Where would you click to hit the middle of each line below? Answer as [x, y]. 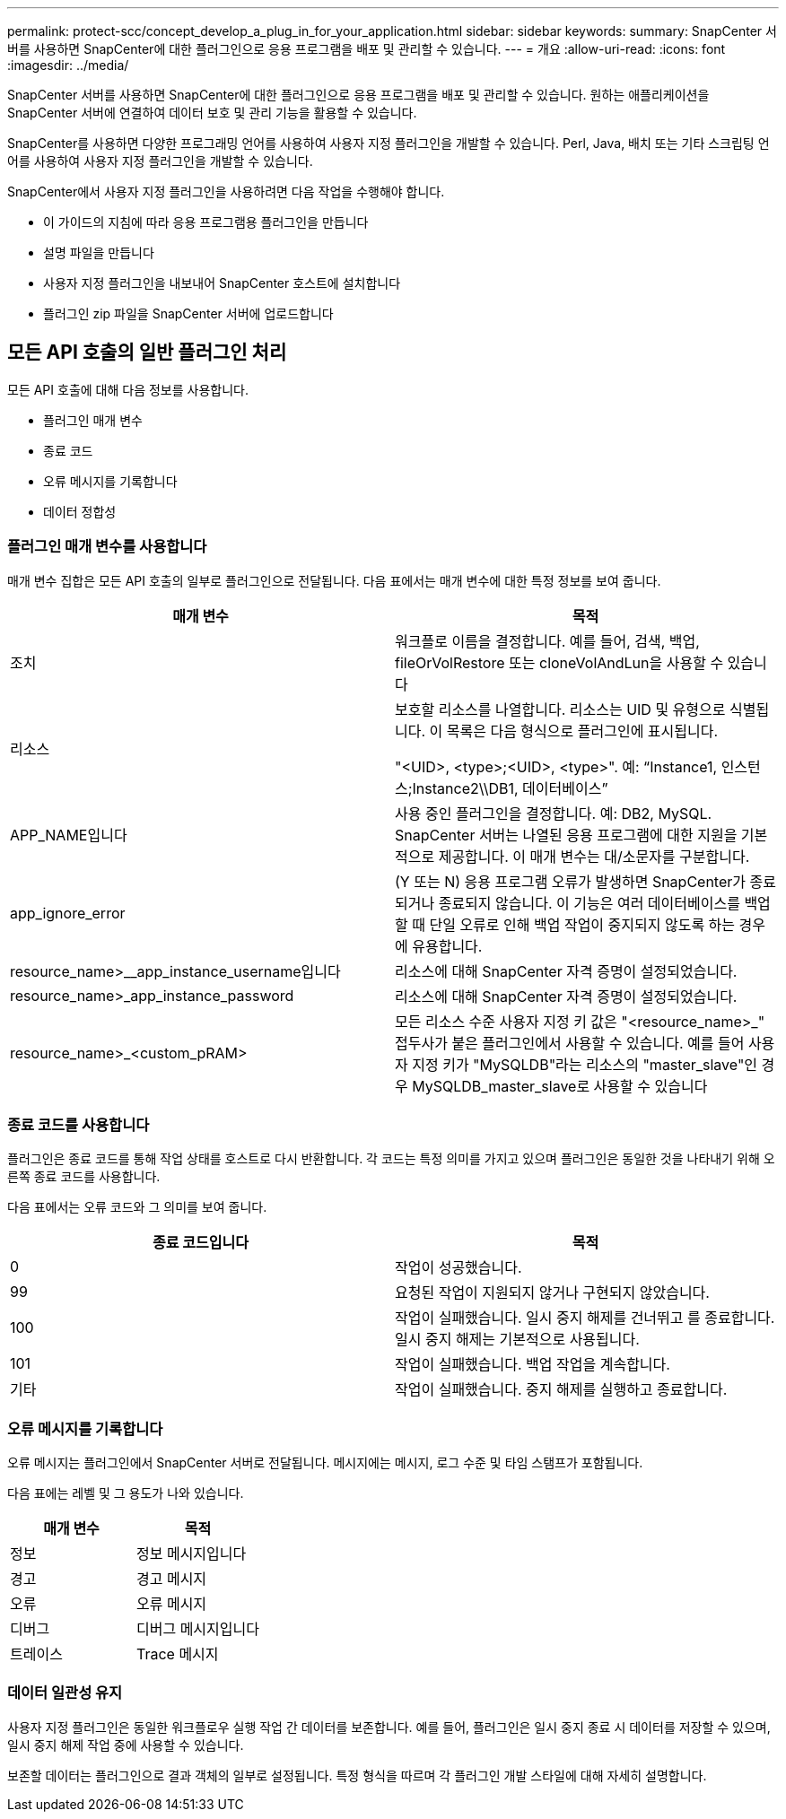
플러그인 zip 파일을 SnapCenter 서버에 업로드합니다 [188, 313]
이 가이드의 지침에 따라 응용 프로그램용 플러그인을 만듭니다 [206, 222]
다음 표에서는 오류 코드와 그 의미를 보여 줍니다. [137, 1207]
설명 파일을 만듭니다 [99, 252]
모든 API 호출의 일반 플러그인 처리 [147, 352]
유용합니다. [447, 946]
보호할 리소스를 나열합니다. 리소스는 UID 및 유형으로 [560, 709]
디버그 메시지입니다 [197, 1629]
